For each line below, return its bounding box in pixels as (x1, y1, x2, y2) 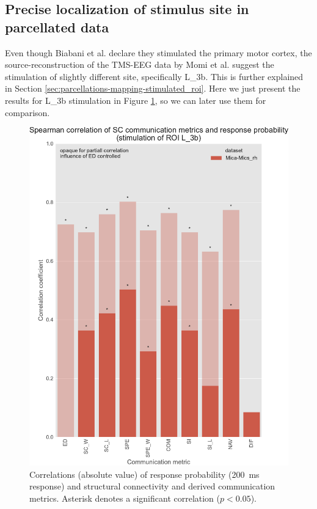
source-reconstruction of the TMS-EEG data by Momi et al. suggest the (5, 58, 274, 71)
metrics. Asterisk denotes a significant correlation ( (29, 491, 220, 504)
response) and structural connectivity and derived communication (29, 480, 275, 493)
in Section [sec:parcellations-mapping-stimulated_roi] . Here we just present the (5, 82, 301, 95)
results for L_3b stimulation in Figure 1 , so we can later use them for (5, 93, 266, 106)
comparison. (5, 106, 50, 119)
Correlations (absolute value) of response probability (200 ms (29, 467, 260, 480)
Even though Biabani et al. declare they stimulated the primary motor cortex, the (5, 46, 312, 59)
